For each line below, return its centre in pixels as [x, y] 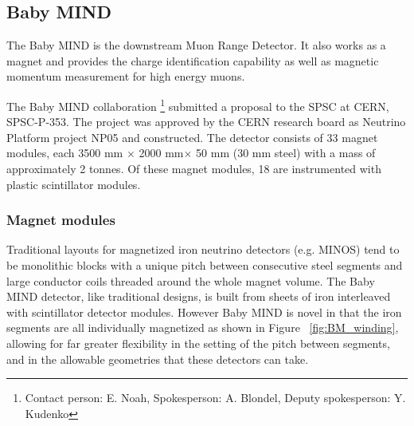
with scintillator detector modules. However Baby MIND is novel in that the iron [204, 312]
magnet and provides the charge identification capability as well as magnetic [193, 60]
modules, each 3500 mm [65, 153]
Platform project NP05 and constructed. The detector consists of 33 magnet [192, 137]
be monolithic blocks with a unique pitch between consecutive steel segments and [205, 265]
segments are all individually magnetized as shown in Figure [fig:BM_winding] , [203, 327]
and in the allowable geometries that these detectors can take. [158, 359]
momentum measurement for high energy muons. [126, 76]
